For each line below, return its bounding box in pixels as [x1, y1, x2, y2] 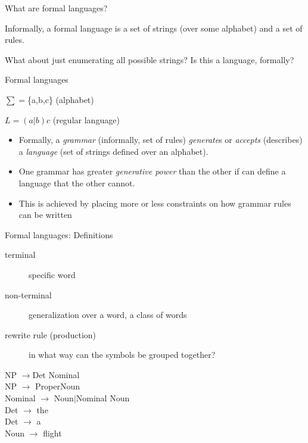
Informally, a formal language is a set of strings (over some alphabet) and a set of [5, 21, 303, 34]
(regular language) [52, 113, 120, 126]
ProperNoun [35, 380, 80, 392]
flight [43, 426, 62, 439]
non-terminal [5, 288, 52, 301]
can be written [18, 208, 72, 221]
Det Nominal [32, 368, 80, 380]
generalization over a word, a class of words [29, 308, 187, 321]
